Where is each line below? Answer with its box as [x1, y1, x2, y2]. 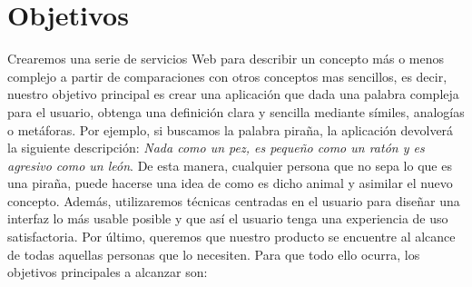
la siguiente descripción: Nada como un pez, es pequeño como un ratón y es [7, 138, 425, 157]
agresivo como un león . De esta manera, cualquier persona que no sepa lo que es [7, 155, 452, 174]
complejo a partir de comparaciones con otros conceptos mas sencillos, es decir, [7, 66, 447, 85]
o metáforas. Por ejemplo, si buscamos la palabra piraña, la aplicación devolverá [7, 120, 454, 139]
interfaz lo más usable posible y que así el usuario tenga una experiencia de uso [7, 209, 448, 228]
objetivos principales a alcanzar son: [7, 262, 208, 282]
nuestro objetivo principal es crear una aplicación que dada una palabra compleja [7, 84, 459, 104]
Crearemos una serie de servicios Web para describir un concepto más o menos [7, 49, 445, 68]
